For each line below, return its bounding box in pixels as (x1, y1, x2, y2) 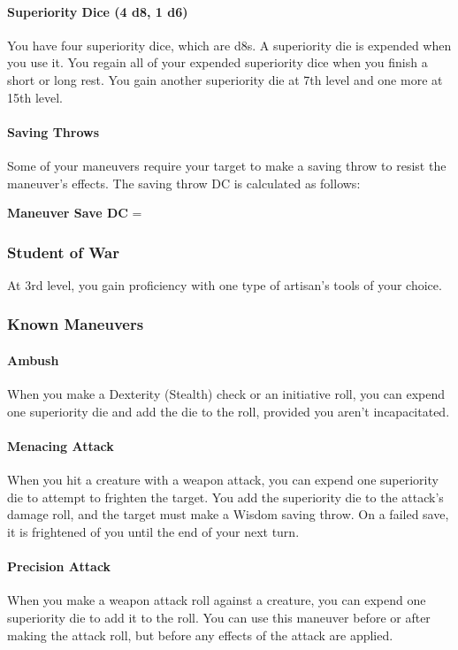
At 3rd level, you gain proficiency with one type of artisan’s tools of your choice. (7, 275, 442, 294)
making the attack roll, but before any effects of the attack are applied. (7, 625, 393, 644)
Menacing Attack (7, 436, 114, 455)
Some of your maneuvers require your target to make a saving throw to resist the (7, 156, 447, 174)
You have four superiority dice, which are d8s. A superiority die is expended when (7, 35, 452, 54)
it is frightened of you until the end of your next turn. (7, 522, 300, 540)
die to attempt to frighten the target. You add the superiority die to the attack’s (7, 487, 444, 506)
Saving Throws (7, 122, 100, 141)
